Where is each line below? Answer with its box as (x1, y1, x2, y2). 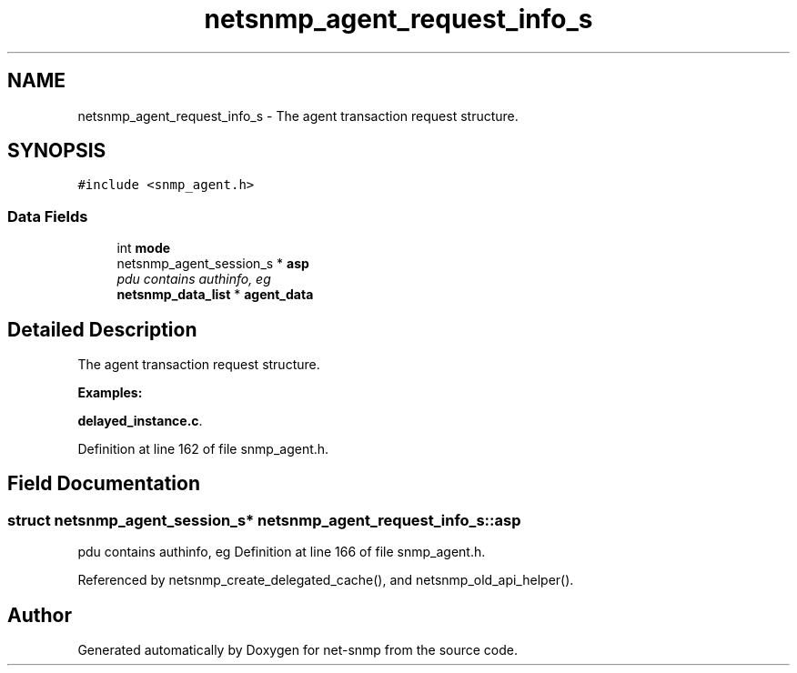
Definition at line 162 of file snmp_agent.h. (77, 441, 329, 457)
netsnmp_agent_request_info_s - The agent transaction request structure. (77, 107, 519, 124)
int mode (116, 240, 171, 256)
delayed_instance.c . (77, 413, 203, 429)
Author (7, 603, 72, 627)
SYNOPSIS (7, 139, 106, 163)
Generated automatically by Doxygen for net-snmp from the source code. (77, 642, 519, 658)
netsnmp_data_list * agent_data (116, 286, 314, 303)
